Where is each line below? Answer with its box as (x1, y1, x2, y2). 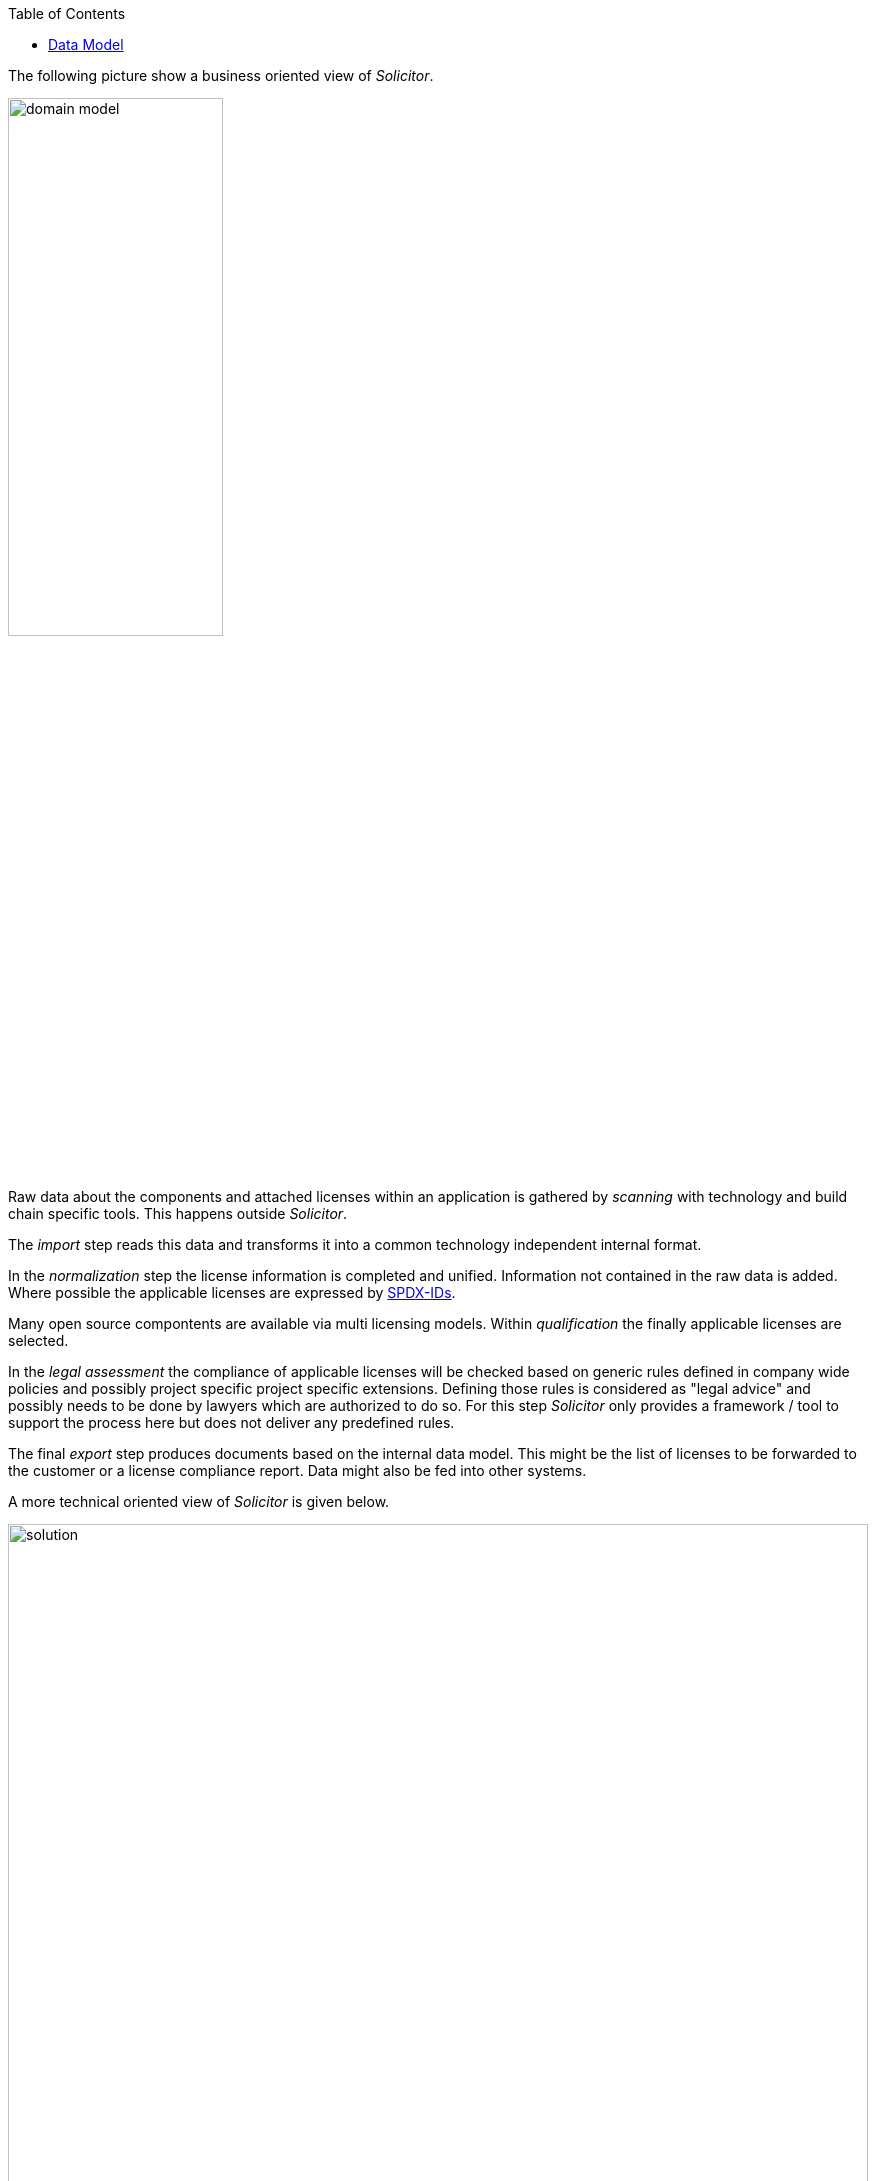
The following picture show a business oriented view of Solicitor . (8, 67, 434, 84)
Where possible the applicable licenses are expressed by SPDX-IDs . (8, 1284, 456, 1301)
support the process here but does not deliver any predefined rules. (8, 1414, 455, 1431)
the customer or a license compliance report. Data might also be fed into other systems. (8, 1462, 587, 1479)
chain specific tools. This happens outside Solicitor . (8, 1205, 348, 1222)
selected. (8, 1332, 69, 1349)
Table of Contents (8, 5, 126, 22)
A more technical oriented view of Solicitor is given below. (8, 1493, 390, 1510)
